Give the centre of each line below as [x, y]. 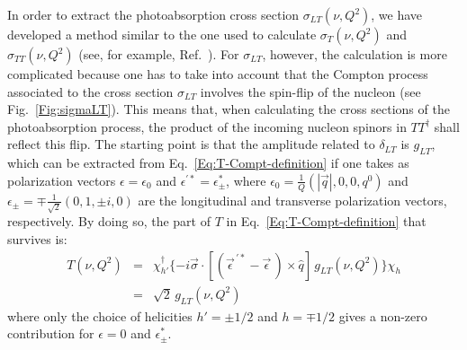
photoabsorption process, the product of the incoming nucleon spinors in [207, 126]
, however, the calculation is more [355, 54]
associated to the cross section [90, 91]
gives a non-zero [383, 315]
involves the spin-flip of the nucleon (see [310, 91]
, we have [397, 14]
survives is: [37, 239]
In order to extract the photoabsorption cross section [153, 14]
